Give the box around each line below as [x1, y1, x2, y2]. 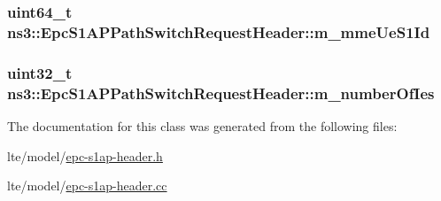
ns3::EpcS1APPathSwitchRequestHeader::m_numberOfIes [7, 81, 435, 104]
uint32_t [7, 61, 73, 83]
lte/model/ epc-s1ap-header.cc [7, 176, 167, 195]
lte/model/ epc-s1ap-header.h [7, 146, 163, 165]
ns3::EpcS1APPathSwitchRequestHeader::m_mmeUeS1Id [7, 20, 430, 43]
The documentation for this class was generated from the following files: [7, 116, 398, 135]
